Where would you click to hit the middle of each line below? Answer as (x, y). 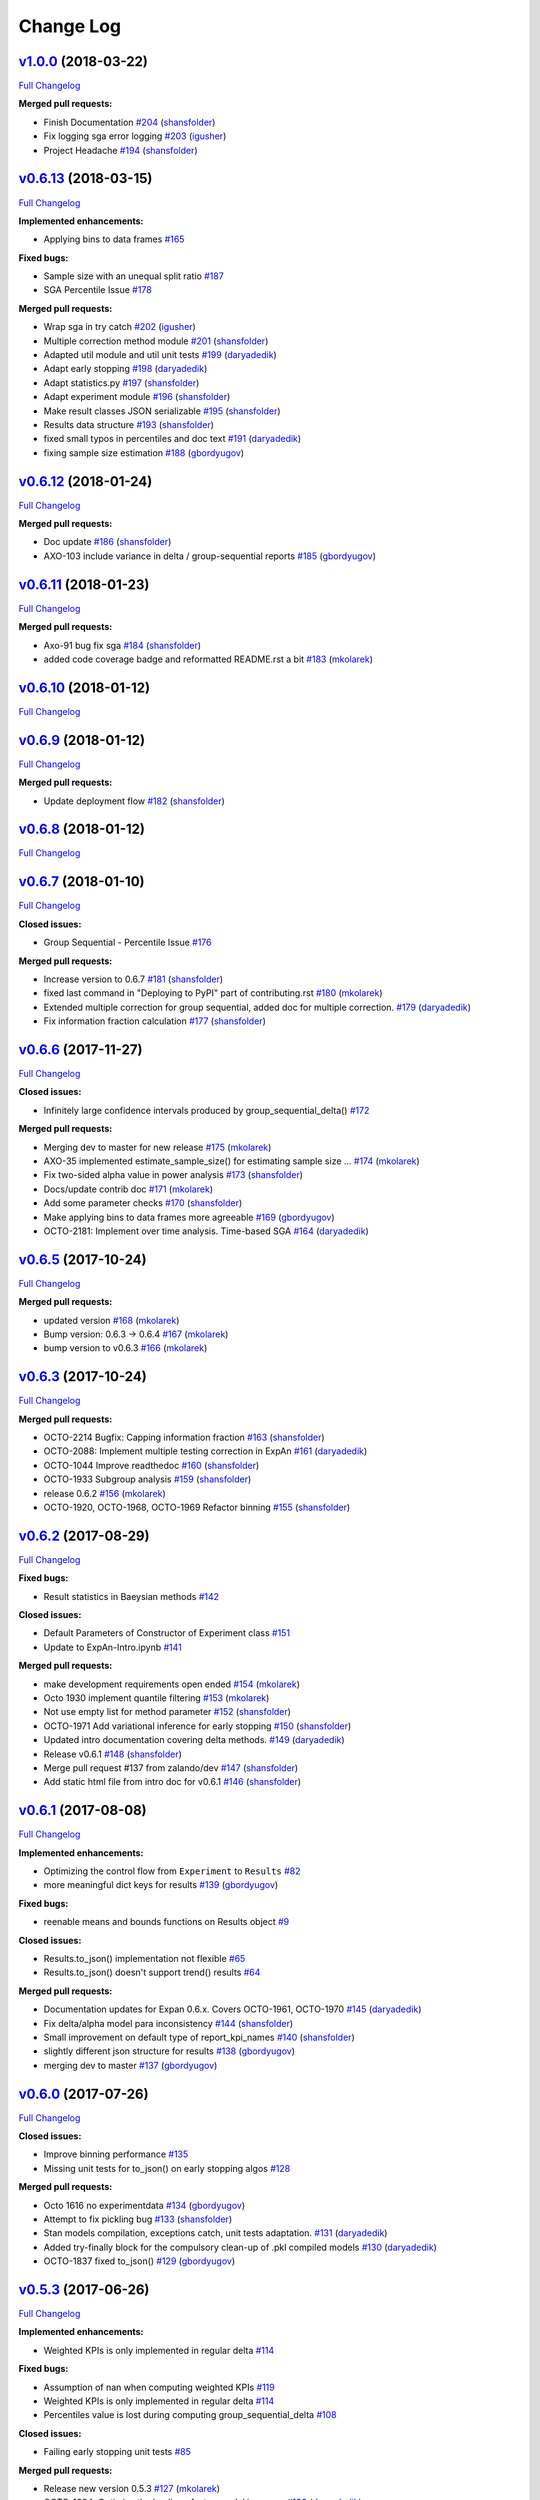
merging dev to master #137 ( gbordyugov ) (130, 2065)
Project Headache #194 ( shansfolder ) (121, 150)
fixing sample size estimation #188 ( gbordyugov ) (144, 452)
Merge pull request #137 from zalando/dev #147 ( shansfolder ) (171, 1767)
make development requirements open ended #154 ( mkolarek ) (171, 1684)
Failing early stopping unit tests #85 (117, 2452)
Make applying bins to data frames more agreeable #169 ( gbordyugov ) (189, 1217)
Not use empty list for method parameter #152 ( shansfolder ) (167, 1712)
